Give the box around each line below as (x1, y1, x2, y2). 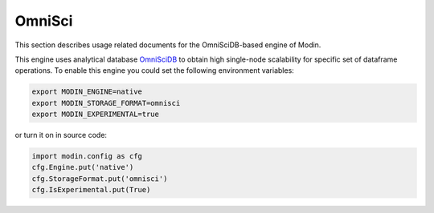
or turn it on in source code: (14, 131, 108, 140)
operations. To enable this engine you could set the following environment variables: (14, 66, 295, 75)
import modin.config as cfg (31, 152, 142, 161)
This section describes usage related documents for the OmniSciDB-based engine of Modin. (14, 40, 321, 50)
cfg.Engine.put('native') (31, 163, 134, 172)
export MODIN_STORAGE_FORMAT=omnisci (31, 98, 181, 107)
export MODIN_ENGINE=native (31, 87, 142, 96)
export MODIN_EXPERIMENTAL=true (31, 110, 160, 119)
